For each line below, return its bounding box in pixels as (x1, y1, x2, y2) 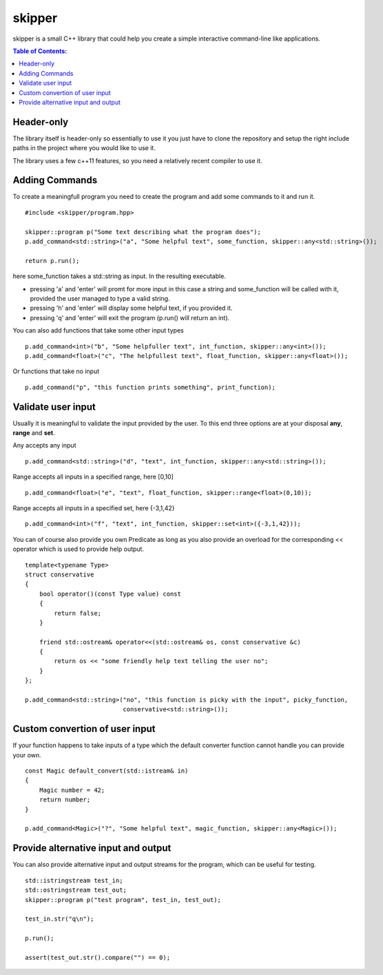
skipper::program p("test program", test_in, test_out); (25, 896, 222, 903)
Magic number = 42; (39, 786, 105, 794)
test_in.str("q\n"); (25, 915, 94, 923)
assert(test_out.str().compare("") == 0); (25, 954, 171, 961)
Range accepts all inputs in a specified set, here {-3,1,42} (12, 503, 175, 512)
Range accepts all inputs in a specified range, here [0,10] (12, 472, 174, 481)
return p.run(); (25, 257, 80, 264)
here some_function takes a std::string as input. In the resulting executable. (12, 272, 227, 280)
